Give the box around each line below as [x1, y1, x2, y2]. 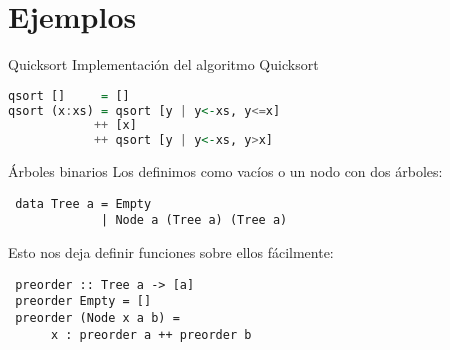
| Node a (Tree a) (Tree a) [101, 213, 288, 228]
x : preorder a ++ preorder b [50, 327, 252, 342]
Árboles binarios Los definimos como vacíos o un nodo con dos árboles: [8, 161, 443, 182]
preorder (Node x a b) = [15, 311, 180, 326]
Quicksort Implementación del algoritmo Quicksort [8, 54, 319, 75]
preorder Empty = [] [15, 294, 152, 309]
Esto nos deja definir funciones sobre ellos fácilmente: [8, 242, 334, 263]
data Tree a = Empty [15, 196, 152, 211]
